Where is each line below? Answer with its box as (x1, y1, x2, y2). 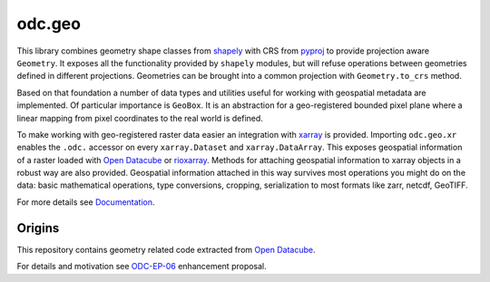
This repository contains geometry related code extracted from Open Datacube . (16, 244, 316, 255)
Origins (16, 220, 60, 236)
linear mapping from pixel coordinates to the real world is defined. (16, 112, 263, 123)
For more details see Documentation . (16, 196, 155, 208)
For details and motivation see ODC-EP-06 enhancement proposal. (16, 261, 267, 272)
